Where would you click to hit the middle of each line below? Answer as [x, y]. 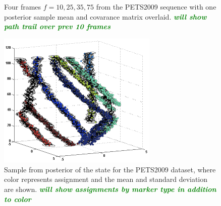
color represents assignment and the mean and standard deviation [106, 179]
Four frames [23, 7]
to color [18, 199]
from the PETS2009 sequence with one [156, 7]
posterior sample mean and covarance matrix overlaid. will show [105, 16]
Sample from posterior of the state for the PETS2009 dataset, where [110, 169]
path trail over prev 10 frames [58, 26]
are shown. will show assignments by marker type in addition [110, 189]
